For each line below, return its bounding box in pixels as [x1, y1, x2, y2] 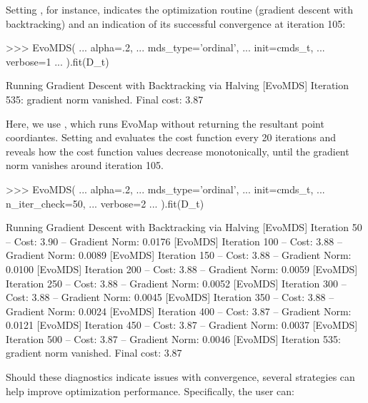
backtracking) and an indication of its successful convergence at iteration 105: [6, 16, 346, 31]
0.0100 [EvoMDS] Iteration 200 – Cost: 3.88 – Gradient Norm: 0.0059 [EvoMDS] [6, 261, 358, 276]
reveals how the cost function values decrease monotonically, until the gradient [6, 143, 349, 158]
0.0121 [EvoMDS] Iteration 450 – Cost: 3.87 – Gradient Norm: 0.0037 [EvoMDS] [6, 317, 358, 332]
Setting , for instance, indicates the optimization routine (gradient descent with [6, 2, 354, 16]
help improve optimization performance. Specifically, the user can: [6, 383, 294, 398]
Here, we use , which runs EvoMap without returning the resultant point [6, 116, 324, 131]
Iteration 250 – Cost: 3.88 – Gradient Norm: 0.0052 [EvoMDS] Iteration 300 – [6, 275, 347, 290]
